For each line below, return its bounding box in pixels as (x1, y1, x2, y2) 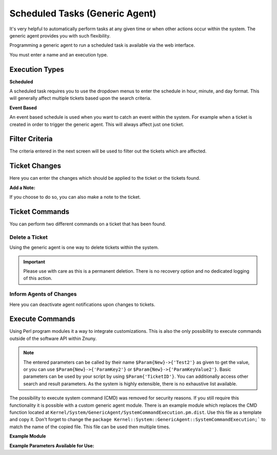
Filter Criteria (9, 135, 53, 143)
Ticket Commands (9, 207, 69, 216)
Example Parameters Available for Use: (9, 442, 94, 449)
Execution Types (9, 65, 64, 74)
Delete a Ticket (9, 234, 48, 241)
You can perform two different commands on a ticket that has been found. (9, 221, 166, 227)
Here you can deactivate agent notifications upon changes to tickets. (9, 301, 155, 308)
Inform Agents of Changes (9, 291, 77, 298)
